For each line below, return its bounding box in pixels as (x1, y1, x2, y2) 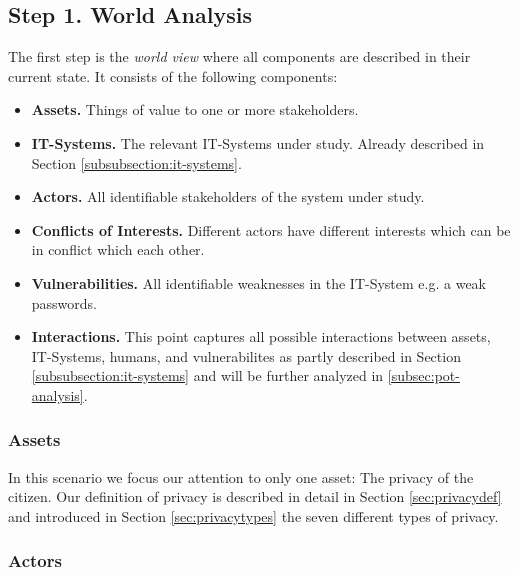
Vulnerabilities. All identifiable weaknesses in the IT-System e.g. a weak (31, 272, 487, 293)
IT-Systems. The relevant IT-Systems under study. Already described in (31, 132, 485, 153)
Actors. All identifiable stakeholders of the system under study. (31, 186, 425, 207)
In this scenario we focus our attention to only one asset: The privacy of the (8, 466, 474, 487)
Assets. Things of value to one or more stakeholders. (31, 99, 359, 120)
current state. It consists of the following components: (8, 65, 338, 86)
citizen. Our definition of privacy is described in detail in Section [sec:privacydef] (8, 486, 502, 507)
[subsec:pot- (387, 365, 460, 386)
